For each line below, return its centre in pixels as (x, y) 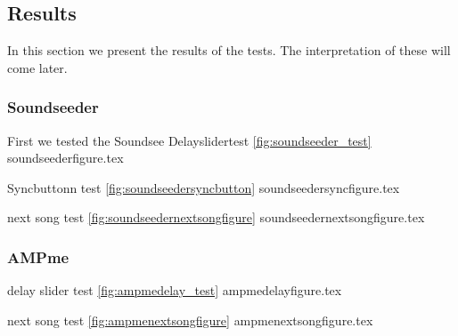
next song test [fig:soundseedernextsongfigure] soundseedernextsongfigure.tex (216, 217)
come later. (37, 67)
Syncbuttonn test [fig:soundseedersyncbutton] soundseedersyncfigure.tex (204, 187)
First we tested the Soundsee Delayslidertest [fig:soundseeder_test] (189, 140)
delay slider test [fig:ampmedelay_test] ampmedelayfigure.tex (175, 290)
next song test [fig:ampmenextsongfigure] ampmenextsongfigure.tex (190, 320)
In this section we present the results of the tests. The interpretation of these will (229, 50)
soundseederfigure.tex (65, 158)
